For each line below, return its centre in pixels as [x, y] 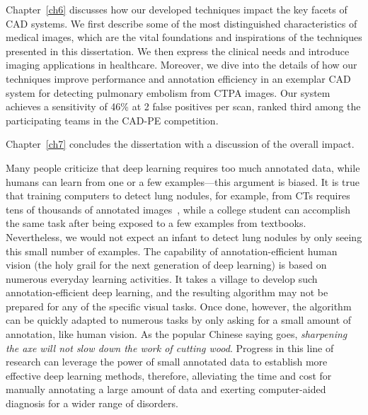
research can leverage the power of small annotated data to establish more [167, 362]
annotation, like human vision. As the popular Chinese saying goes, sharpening [177, 334]
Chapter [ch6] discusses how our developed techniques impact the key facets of [177, 9]
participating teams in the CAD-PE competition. [112, 120]
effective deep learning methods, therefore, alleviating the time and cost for [169, 375]
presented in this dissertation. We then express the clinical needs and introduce [178, 51]
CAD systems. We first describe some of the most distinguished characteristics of [182, 23]
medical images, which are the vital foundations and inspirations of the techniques [184, 37]
